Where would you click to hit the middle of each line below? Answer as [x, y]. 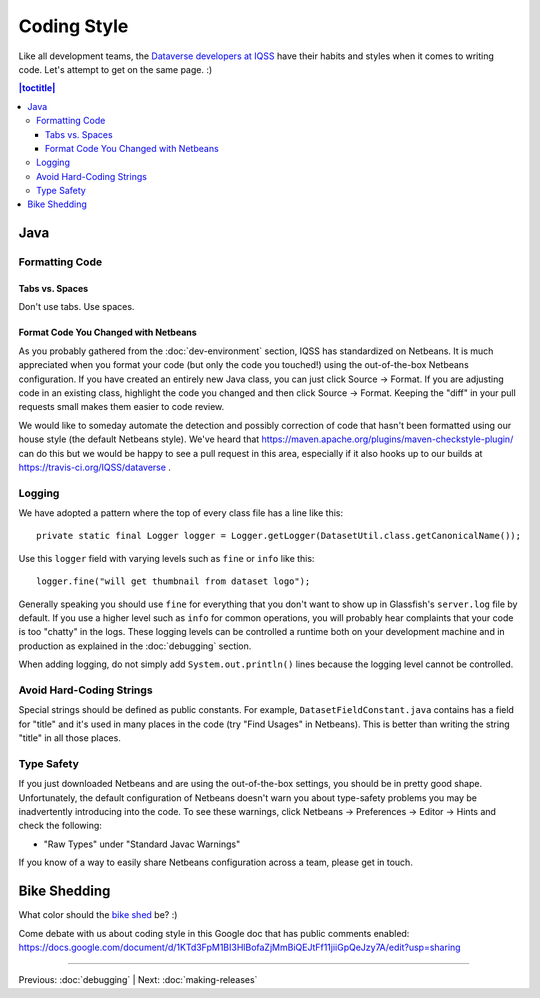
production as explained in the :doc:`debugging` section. [135, 646]
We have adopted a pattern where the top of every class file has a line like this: [181, 513]
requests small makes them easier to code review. [121, 407]
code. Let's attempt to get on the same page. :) [115, 69]
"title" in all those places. [70, 738]
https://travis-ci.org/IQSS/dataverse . [95, 467]
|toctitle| [37, 88]
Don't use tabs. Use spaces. [76, 307]
